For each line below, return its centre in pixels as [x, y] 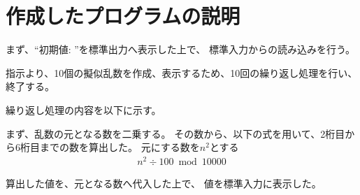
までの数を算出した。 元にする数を [120, 147]
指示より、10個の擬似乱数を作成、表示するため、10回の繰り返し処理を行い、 [182, 72]
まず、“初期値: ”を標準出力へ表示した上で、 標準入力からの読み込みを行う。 [181, 49]
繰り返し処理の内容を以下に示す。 [84, 109]
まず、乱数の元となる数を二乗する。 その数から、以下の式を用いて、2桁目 [175, 133]
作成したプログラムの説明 [123, 16]
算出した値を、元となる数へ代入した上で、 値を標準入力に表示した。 [164, 183]
